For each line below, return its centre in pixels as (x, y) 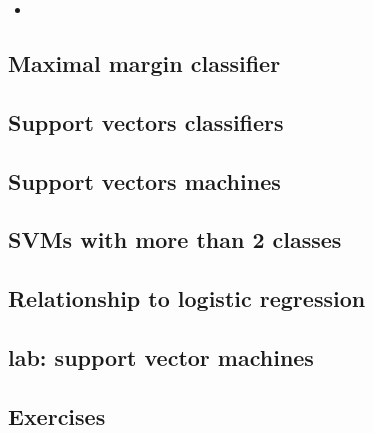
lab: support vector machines (161, 356)
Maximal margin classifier (144, 62)
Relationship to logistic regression (187, 298)
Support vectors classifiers (146, 121)
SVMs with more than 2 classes (175, 239)
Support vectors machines (144, 180)
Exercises (57, 415)
